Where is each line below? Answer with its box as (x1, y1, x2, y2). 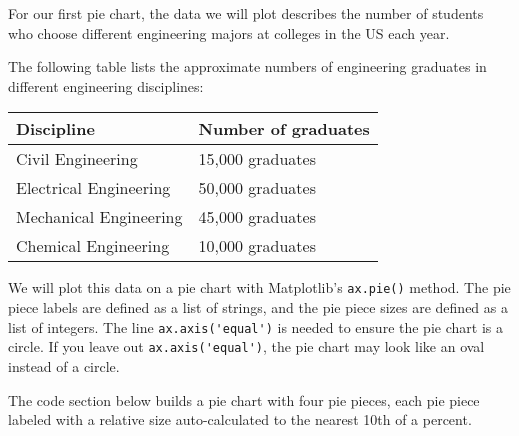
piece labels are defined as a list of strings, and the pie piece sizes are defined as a (8, 297, 508, 318)
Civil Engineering (16, 147, 138, 171)
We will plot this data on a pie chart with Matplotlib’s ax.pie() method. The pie (8, 277, 511, 298)
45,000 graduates (198, 205, 316, 229)
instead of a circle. (8, 355, 120, 376)
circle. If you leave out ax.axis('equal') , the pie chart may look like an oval (8, 336, 485, 357)
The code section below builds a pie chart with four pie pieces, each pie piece (8, 389, 480, 410)
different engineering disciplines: (8, 75, 204, 96)
